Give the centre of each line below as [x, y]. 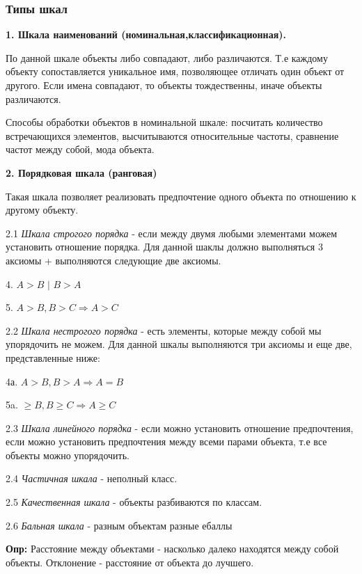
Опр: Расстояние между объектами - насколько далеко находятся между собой [172, 549]
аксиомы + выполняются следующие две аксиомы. [113, 260]
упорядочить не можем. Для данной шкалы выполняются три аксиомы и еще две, [179, 344]
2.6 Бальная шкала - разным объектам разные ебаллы [119, 525]
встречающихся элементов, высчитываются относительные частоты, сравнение [172, 135]
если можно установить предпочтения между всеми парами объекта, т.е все [166, 441]
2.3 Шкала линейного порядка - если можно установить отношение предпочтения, [180, 428]
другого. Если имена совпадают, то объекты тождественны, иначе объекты [164, 85]
